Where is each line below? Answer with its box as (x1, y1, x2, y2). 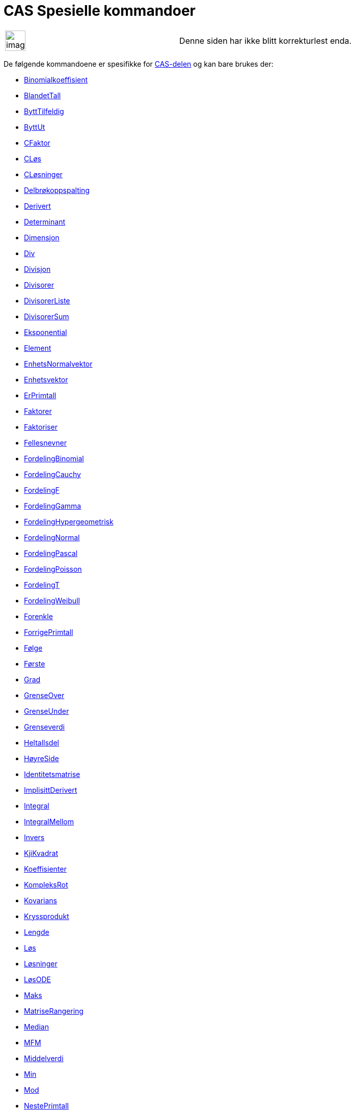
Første (24, 659, 45, 668)
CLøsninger (24, 170, 63, 179)
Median (24, 1022, 49, 1031)
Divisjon (24, 264, 51, 273)
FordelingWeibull (24, 596, 80, 605)
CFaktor (24, 138, 50, 147)
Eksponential (24, 327, 67, 337)
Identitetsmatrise (24, 769, 80, 779)
